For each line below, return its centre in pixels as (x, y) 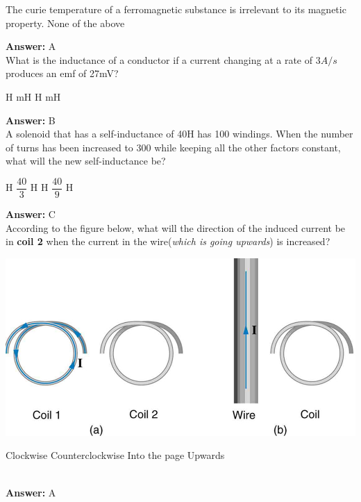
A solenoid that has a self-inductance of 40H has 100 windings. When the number (179, 134)
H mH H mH (33, 96)
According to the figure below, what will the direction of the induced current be (176, 227)
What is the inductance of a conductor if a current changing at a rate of (159, 59)
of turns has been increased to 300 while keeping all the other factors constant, (173, 147)
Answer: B (31, 120)
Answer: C (31, 214)
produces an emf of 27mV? (62, 73)
